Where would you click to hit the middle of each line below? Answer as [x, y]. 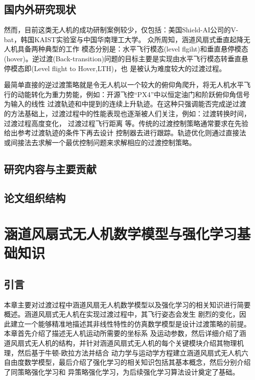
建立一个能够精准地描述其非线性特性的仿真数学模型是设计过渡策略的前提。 [130, 323]
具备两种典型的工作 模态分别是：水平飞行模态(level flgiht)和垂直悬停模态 [133, 49]
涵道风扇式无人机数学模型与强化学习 [121, 234]
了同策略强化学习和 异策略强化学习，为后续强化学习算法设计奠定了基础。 [122, 371]
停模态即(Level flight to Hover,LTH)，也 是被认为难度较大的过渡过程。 [115, 68]
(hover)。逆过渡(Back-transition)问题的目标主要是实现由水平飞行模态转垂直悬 [126, 58]
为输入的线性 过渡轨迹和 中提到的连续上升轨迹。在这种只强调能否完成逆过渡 [125, 104]
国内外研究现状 [40, 9]
